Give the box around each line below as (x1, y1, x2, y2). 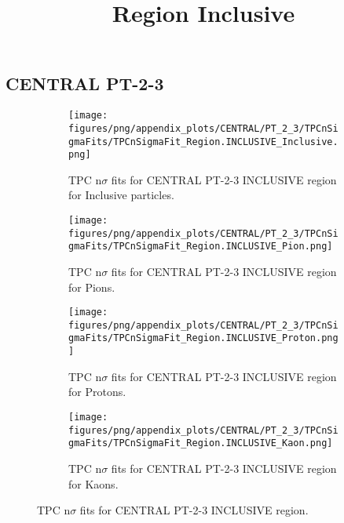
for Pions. (68, 278, 115, 295)
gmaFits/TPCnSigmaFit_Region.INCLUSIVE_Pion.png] (68, 241, 333, 252)
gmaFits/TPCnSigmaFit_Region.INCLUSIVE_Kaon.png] (68, 438, 333, 449)
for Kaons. (68, 475, 119, 492)
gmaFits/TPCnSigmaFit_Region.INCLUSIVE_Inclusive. (68, 136, 339, 147)
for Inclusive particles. (68, 187, 174, 203)
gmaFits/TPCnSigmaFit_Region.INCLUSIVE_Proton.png (68, 332, 339, 344)
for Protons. (68, 383, 126, 400)
